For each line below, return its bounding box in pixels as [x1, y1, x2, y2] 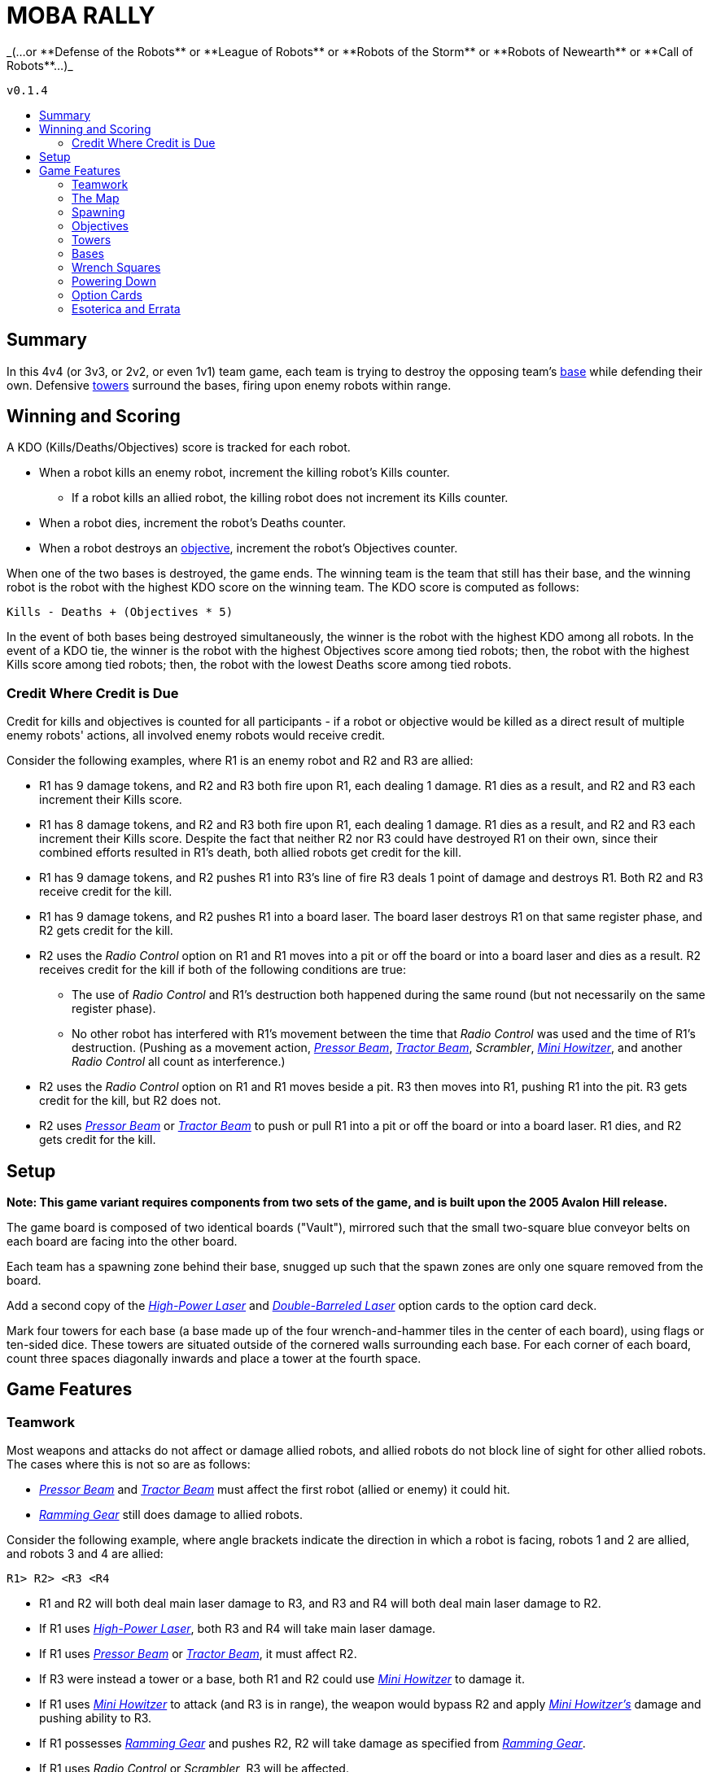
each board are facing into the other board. [7, 1234, 238, 1249]
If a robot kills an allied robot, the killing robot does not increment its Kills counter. [72, 491, 509, 505]
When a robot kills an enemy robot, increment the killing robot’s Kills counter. [39, 465, 450, 480]
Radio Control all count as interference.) [72, 1054, 286, 1069]
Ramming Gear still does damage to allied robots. [39, 1508, 303, 1522]
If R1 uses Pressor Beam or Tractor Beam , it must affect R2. [39, 1647, 357, 1661]
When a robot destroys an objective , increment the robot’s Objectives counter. [39, 541, 458, 556]
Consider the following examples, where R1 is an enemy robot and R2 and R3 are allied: [7, 753, 474, 768]
